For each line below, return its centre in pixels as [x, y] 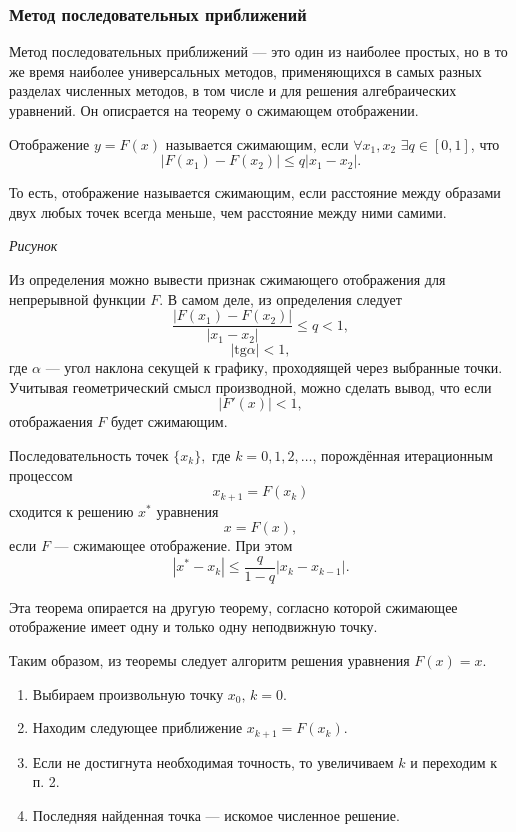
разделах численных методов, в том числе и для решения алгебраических [233, 90]
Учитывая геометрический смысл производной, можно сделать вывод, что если [250, 386]
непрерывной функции [77, 298]
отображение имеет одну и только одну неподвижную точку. [193, 626]
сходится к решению [71, 510]
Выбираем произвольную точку [128, 693]
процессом [41, 474]
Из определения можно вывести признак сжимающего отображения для [227, 278]
